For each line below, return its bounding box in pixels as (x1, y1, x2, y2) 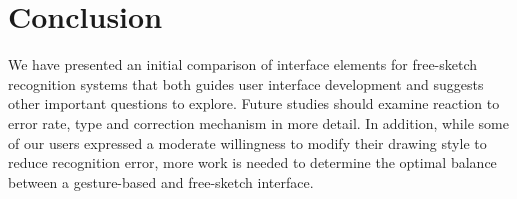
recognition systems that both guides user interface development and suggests (8, 73, 484, 94)
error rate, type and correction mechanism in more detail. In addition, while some (8, 112, 509, 133)
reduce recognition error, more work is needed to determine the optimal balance (8, 152, 497, 173)
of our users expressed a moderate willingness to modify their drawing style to (8, 132, 487, 153)
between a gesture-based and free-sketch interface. (8, 171, 314, 192)
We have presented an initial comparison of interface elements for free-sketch (8, 54, 478, 75)
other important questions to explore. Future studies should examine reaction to (8, 93, 500, 114)
